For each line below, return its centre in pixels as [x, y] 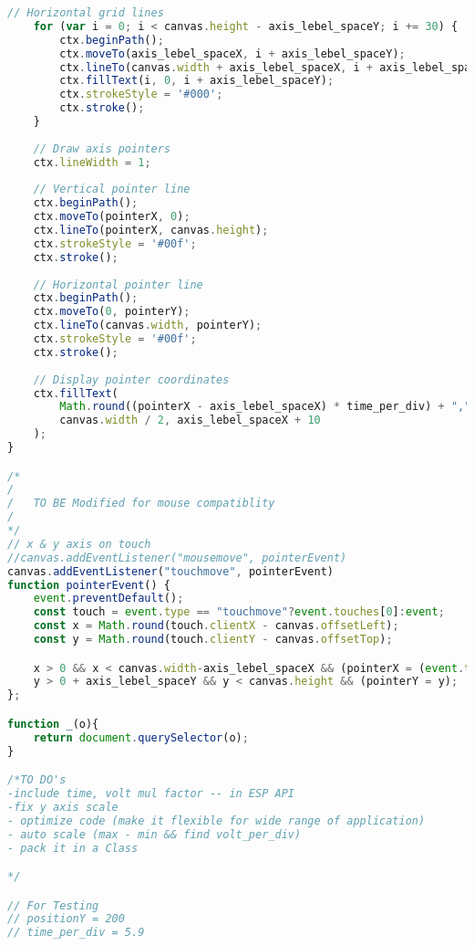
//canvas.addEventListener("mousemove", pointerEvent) [177, 557]
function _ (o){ [53, 724]
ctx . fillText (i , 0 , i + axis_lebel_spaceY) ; [197, 81]
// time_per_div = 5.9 [76, 933]
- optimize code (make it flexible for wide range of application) [216, 820]
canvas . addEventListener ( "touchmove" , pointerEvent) [170, 571]
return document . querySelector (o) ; [141, 737]
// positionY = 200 [66, 919]
